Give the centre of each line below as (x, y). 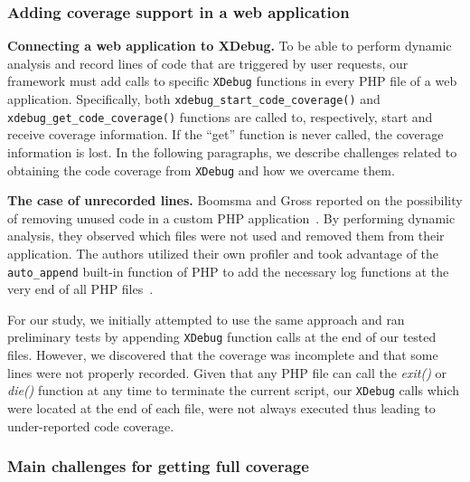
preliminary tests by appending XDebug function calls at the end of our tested (222, 337)
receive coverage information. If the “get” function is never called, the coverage (226, 134)
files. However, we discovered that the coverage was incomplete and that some (223, 355)
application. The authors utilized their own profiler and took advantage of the (223, 253)
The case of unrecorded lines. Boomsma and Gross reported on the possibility (235, 200)
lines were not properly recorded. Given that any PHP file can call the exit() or (227, 372)
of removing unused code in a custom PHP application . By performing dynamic (231, 217)
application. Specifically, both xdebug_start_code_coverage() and (194, 99)
